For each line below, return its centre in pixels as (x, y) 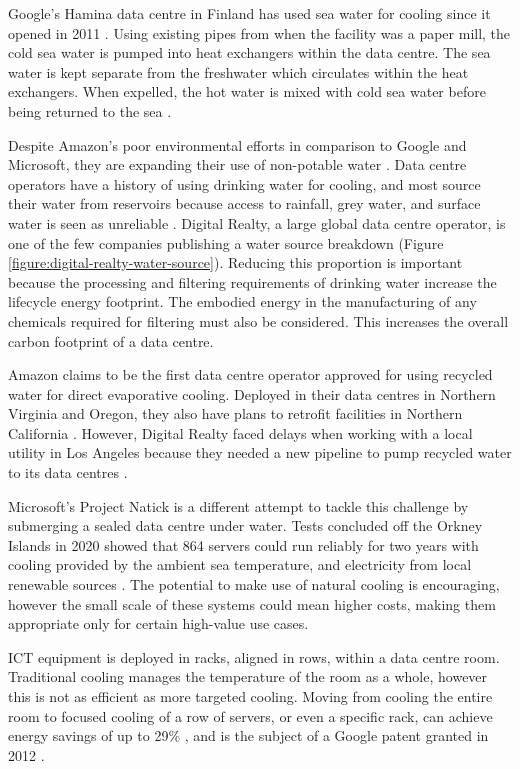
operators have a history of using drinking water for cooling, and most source (244, 183)
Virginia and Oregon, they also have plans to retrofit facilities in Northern (235, 413)
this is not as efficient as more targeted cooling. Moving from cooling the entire (250, 696)
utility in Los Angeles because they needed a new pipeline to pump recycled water (260, 452)
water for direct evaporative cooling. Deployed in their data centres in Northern (252, 393)
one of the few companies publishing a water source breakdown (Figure (226, 242)
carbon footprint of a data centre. (111, 340)
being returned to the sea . (90, 110)
